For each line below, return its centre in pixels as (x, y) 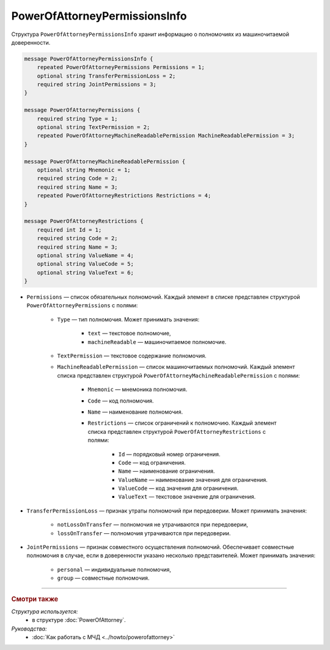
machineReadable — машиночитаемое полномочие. (157, 341)
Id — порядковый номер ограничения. (169, 454)
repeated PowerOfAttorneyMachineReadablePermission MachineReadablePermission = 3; (166, 136)
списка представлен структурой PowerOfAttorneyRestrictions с (177, 431)
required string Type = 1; (78, 119)
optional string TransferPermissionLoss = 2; (106, 76)
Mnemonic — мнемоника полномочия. (137, 389)
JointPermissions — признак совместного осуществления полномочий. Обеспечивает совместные (160, 547)
